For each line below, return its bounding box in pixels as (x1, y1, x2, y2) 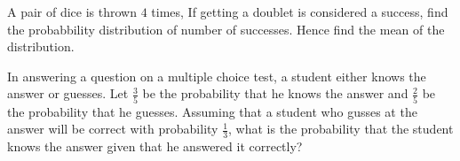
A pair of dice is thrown (7, 3, 137, 20)
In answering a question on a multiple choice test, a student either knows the (7, 66, 426, 85)
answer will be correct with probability (7, 119, 218, 138)
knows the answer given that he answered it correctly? (7, 137, 303, 156)
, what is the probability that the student (228, 119, 454, 138)
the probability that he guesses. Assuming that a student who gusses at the (7, 102, 417, 120)
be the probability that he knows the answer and (142, 84, 408, 103)
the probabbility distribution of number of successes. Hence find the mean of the (7, 19, 445, 38)
